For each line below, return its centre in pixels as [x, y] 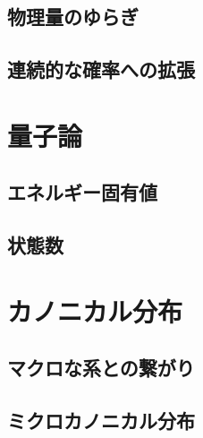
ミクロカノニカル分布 [101, 421]
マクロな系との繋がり [101, 368]
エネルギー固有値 [82, 192]
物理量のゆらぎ [73, 17]
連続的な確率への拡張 [101, 69]
